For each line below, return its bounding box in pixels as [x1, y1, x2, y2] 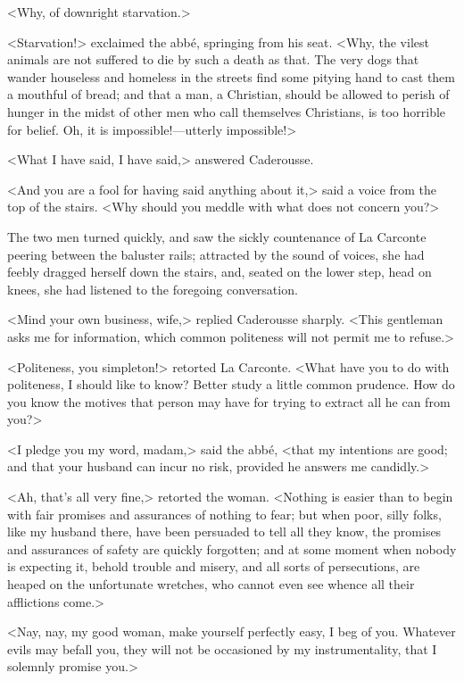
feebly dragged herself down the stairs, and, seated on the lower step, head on [7, 262, 432, 281]
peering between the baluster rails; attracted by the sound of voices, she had [7, 245, 425, 263]
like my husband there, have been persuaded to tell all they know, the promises [7, 522, 442, 541]
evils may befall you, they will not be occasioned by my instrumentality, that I [7, 639, 437, 658]
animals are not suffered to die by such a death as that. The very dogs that [7, 50, 419, 69]
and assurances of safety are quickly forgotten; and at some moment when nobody [7, 539, 457, 558]
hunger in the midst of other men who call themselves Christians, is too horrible [7, 102, 446, 120]
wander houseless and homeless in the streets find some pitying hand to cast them [7, 67, 455, 86]
